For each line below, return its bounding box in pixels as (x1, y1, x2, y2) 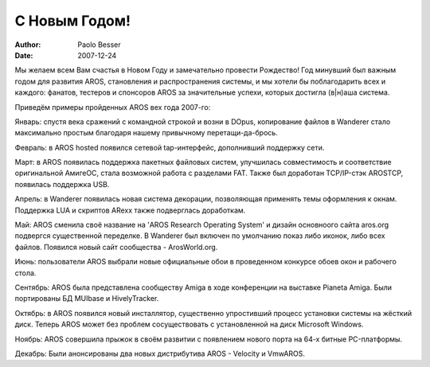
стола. (14, 267, 37, 278)
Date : (14, 50, 33, 60)
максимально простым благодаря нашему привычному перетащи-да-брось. (14, 128, 278, 138)
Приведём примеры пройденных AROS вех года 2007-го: (14, 102, 211, 111)
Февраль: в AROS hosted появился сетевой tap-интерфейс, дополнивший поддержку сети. (14, 143, 325, 152)
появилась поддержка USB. (14, 179, 110, 189)
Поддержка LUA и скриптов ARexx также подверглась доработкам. (14, 205, 246, 215)
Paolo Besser (77, 40, 121, 49)
